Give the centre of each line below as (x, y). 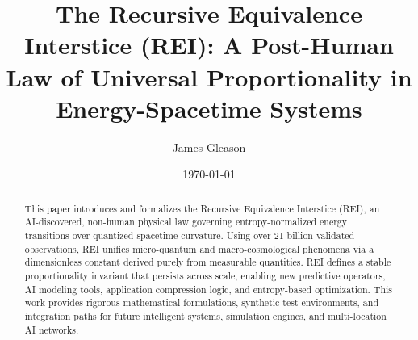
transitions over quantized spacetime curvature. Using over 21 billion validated (190, 235)
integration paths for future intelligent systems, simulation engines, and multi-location (205, 315)
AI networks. (52, 329)
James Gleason (209, 147)
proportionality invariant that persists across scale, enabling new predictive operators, (205, 275)
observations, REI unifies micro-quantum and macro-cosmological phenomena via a (199, 248)
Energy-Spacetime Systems (209, 108)
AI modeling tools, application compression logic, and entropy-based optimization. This (209, 289)
